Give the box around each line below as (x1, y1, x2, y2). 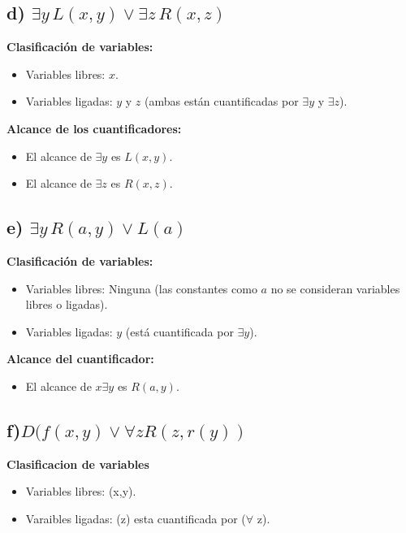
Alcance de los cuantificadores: (6, 119, 182, 136)
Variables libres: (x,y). (25, 483, 136, 500)
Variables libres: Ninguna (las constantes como (25, 279, 257, 297)
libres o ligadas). (25, 296, 108, 313)
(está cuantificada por (125, 323, 234, 340)
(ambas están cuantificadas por (145, 93, 299, 110)
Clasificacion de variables (6, 455, 149, 472)
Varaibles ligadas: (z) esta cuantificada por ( (25, 509, 246, 526)
